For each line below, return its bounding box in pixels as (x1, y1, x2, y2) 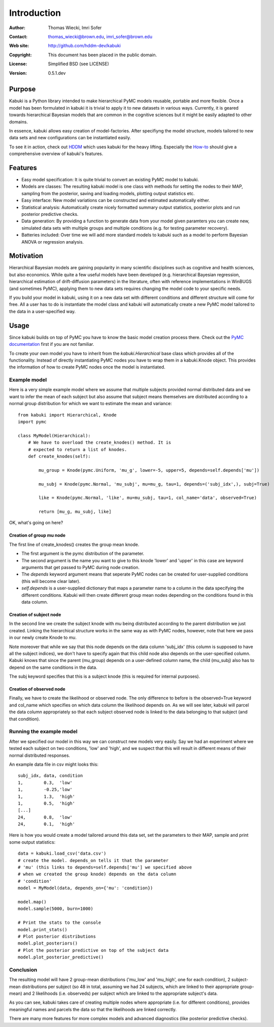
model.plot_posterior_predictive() (18, 954, 104, 960)
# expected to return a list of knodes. (28, 447, 128, 452)
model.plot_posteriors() (18, 941, 78, 946)
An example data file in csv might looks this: (9, 761, 99, 767)
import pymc (18, 419, 47, 424)
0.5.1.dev (48, 70, 66, 76)
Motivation (9, 252, 43, 260)
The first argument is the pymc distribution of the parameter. (21, 551, 144, 557)
